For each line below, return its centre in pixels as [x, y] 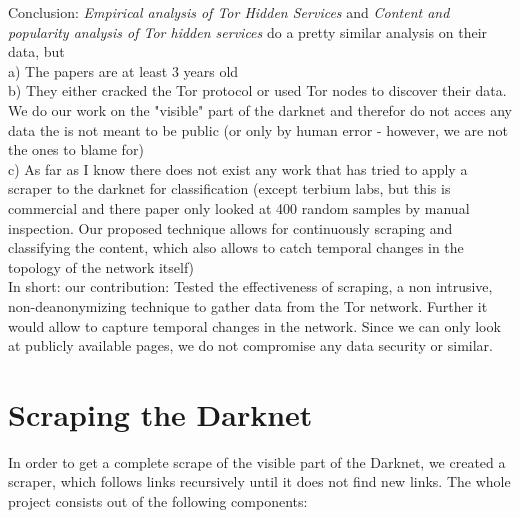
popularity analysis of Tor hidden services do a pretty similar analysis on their [248, 31]
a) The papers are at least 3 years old [123, 70]
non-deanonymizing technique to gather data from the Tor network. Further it [248, 305]
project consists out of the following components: [158, 501]
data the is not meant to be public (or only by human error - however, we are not [258, 129]
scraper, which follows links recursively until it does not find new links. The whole [259, 481]
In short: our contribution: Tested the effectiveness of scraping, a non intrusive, [250, 286]
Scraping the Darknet [160, 413]
